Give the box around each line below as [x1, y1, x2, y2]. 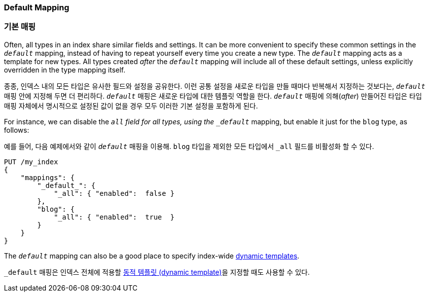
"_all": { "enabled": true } [54, 213, 175, 221]
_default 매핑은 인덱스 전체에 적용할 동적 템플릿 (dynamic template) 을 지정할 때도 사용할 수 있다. [4, 267, 310, 276]
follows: [4, 125, 29, 134]
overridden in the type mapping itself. [4, 65, 126, 74]
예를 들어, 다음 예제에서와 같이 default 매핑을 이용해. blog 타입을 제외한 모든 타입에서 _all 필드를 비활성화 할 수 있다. [4, 142, 374, 150]
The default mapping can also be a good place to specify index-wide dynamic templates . [4, 251, 299, 260]
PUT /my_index [4, 157, 58, 166]
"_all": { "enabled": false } [54, 189, 175, 197]
